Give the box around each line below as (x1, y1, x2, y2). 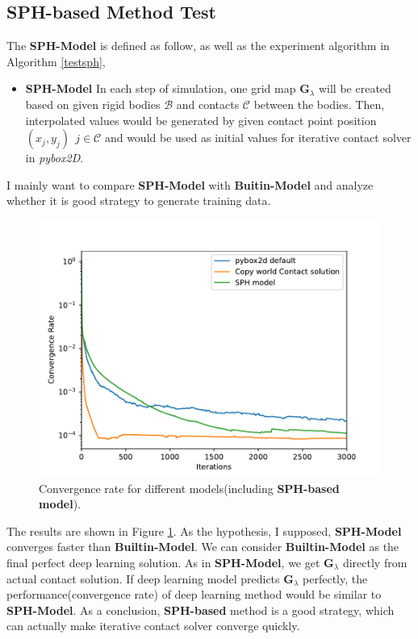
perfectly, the (303, 570, 368, 587)
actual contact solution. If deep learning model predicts (6, 570, 280, 587)
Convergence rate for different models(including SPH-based (39, 479, 340, 496)
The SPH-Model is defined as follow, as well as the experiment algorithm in (6, 37, 390, 54)
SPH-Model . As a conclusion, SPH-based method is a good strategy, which (6, 601, 395, 618)
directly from (342, 553, 408, 570)
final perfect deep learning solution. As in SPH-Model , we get (6, 553, 320, 570)
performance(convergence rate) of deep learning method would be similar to (6, 586, 382, 603)
